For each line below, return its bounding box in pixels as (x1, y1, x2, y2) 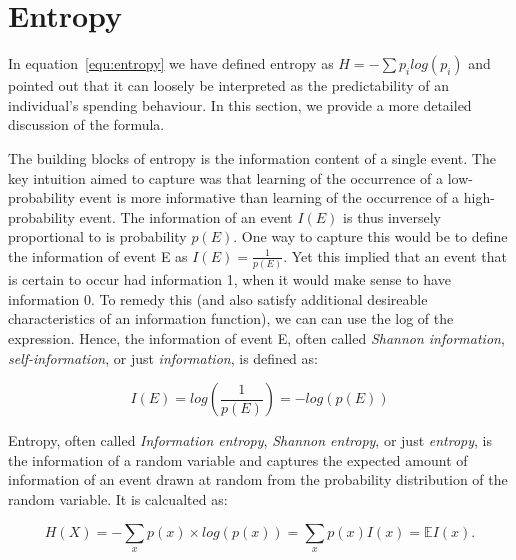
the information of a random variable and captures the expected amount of (8, 449, 468, 470)
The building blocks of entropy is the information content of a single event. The (8, 147, 496, 168)
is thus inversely (343, 206, 441, 227)
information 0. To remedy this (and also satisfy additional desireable (8, 288, 428, 309)
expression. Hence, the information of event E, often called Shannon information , (8, 327, 505, 348)
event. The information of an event (79, 206, 293, 227)
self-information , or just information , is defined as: (8, 347, 318, 368)
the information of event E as (8, 245, 188, 266)
